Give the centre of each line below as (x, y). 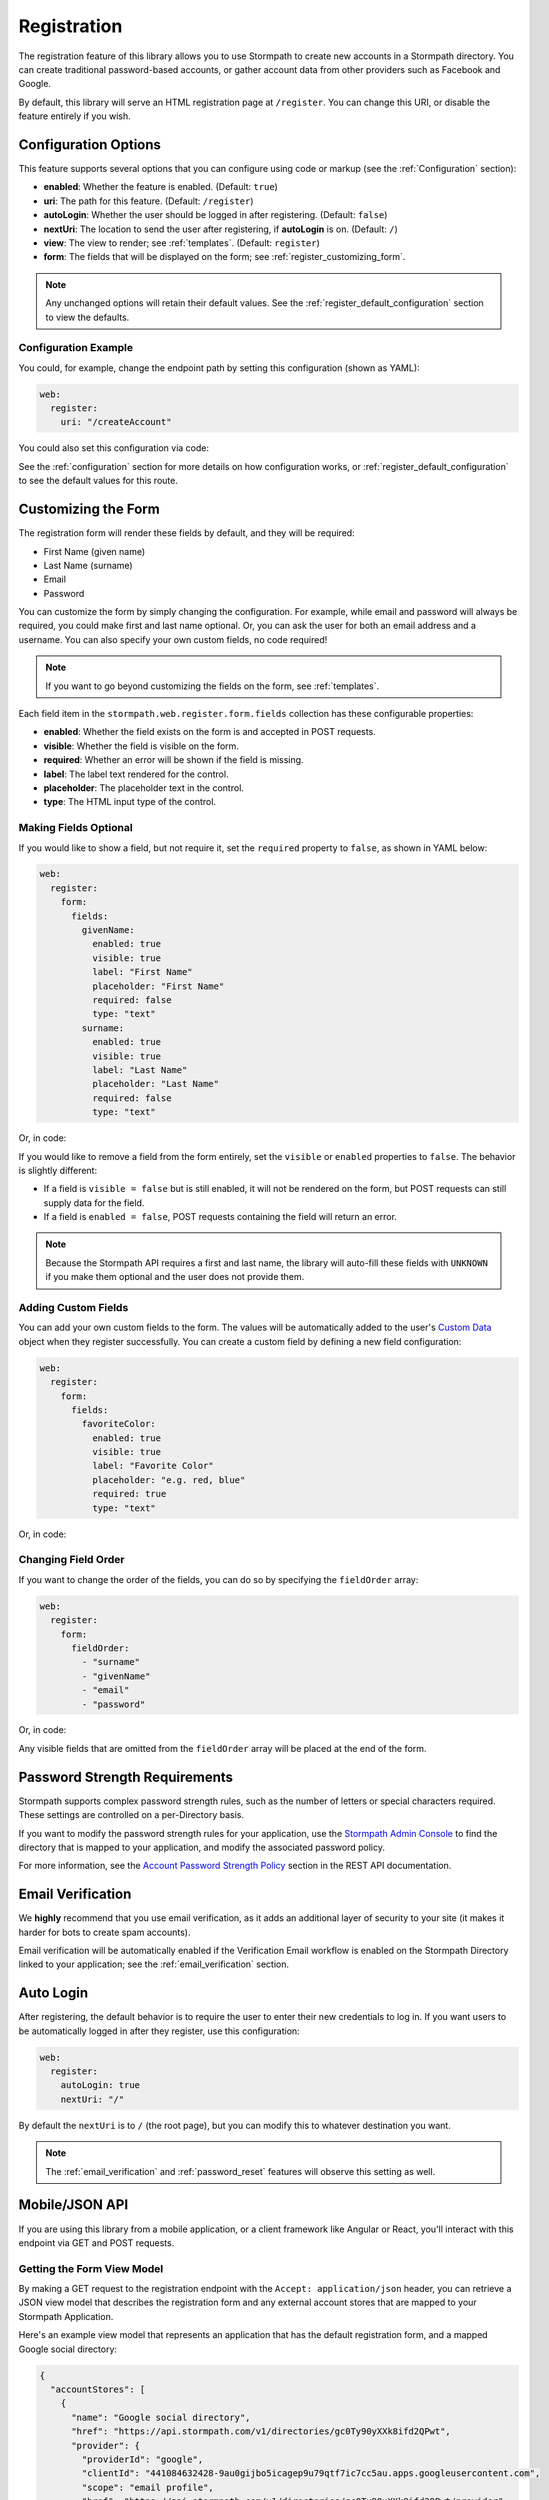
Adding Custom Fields (73, 1307)
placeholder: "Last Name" (155, 1084)
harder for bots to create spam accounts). (104, 1932)
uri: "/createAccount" (116, 422)
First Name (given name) (94, 551)
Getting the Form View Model (91, 2268)
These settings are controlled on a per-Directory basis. (131, 1815)
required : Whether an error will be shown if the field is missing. (173, 760)
